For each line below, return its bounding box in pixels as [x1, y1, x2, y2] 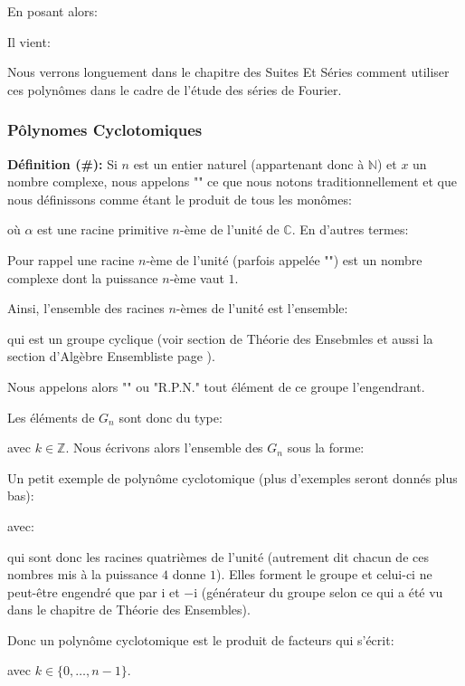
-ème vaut [169, 268, 224, 287]
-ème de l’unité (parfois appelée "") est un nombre [146, 250, 422, 269]
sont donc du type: [119, 407, 223, 426]
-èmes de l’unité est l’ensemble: [176, 299, 348, 318]
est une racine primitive [37, 220, 168, 239]
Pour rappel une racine [7, 250, 135, 269]
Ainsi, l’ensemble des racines [7, 299, 165, 318]
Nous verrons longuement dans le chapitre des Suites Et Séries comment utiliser [7, 62, 450, 81]
